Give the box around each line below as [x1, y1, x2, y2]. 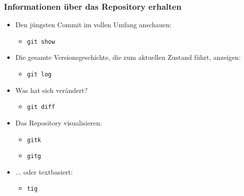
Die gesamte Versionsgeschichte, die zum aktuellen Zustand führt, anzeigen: [15, 52, 241, 62]
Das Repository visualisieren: [15, 117, 102, 127]
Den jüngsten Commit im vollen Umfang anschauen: [15, 19, 172, 30]
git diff [27, 104, 55, 111]
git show [27, 38, 55, 45]
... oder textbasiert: [15, 166, 73, 177]
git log [27, 71, 52, 78]
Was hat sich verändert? [15, 85, 88, 95]
